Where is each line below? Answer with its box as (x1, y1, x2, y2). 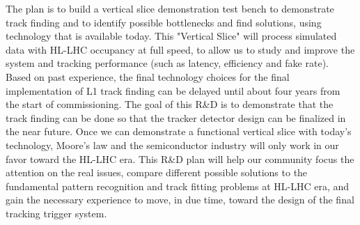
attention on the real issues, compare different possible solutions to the (6, 165, 308, 180)
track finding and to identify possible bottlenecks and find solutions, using (6, 15, 322, 29)
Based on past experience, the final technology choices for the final (6, 69, 290, 84)
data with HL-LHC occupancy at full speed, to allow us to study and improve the (6, 42, 355, 56)
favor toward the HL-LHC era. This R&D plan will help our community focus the (6, 151, 354, 166)
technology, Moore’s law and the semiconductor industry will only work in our (6, 137, 339, 152)
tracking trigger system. (6, 205, 107, 220)
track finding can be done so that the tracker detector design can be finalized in (6, 110, 346, 125)
